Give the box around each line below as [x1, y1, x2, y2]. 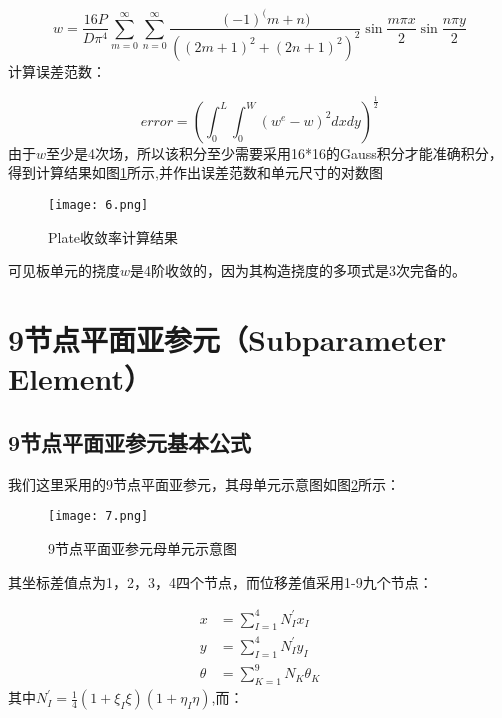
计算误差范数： [8, 60, 106, 81]
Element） [8, 358, 152, 399]
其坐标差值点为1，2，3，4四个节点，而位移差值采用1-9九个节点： [8, 571, 433, 592]
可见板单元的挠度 [8, 260, 120, 281]
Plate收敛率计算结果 [48, 226, 179, 247]
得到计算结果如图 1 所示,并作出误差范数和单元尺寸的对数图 [8, 162, 383, 183]
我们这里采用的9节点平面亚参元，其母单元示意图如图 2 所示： [8, 473, 400, 494]
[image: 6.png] [48, 198, 149, 213]
